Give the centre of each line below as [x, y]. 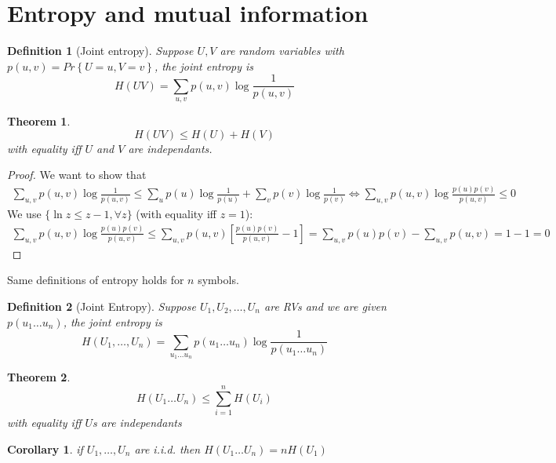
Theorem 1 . [39, 121]
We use [24, 214]
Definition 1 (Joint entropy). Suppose [100, 51]
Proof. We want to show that [77, 175]
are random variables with [282, 51]
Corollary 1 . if [45, 448]
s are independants [137, 423]
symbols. [218, 280]
